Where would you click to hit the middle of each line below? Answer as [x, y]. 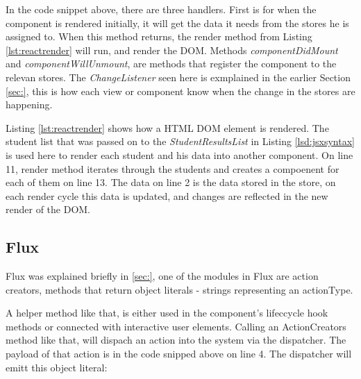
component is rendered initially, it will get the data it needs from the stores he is [177, 23]
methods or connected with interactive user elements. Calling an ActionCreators [176, 326]
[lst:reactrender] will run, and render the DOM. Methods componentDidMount [172, 50]
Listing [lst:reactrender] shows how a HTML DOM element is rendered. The [167, 127]
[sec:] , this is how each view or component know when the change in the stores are [180, 91]
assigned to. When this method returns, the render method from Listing [159, 36]
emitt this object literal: [57, 367]
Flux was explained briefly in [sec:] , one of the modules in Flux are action [162, 276]
